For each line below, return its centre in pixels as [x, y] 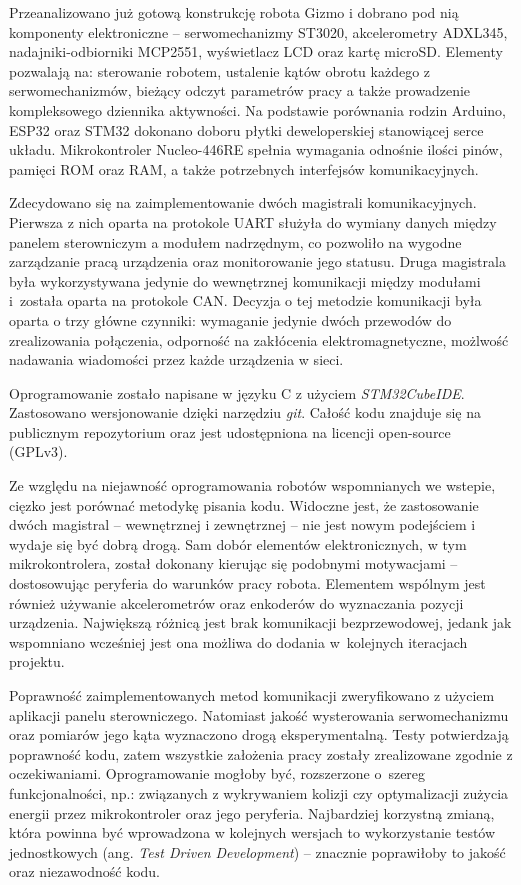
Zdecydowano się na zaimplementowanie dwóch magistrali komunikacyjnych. [243, 202]
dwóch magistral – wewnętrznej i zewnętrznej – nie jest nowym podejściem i [242, 524]
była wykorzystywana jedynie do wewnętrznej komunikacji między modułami [245, 280]
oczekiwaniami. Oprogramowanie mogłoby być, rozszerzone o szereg [217, 773]
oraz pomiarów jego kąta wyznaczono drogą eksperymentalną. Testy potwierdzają [259, 734]
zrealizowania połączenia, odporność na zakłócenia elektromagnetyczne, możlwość [259, 339]
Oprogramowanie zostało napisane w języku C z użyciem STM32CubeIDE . [237, 392]
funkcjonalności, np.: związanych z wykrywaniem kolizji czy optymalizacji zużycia [259, 792]
